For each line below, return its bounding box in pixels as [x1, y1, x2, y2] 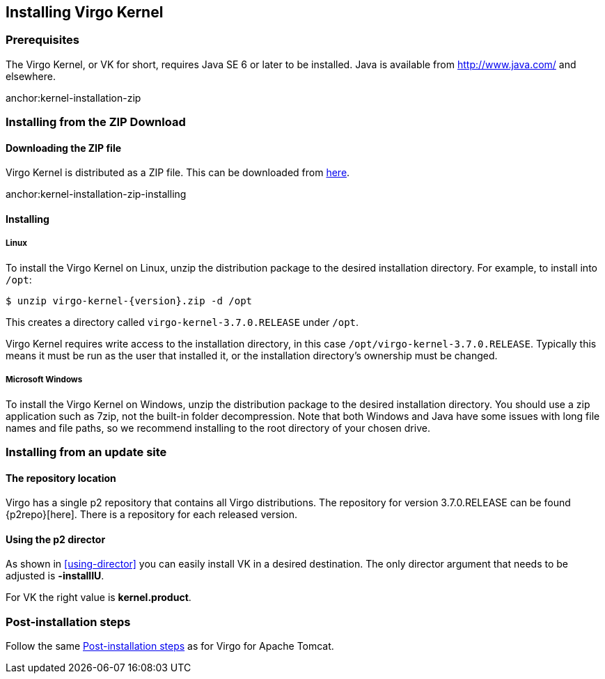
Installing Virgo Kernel [6, 3, 164, 21]
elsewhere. [6, 70, 56, 82]
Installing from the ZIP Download [6, 115, 186, 130]
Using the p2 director [6, 533, 106, 545]
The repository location [6, 471, 116, 484]
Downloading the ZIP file [6, 141, 122, 154]
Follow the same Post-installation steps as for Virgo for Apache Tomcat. [6, 640, 334, 653]
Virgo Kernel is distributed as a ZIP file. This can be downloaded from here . [6, 166, 350, 179]
